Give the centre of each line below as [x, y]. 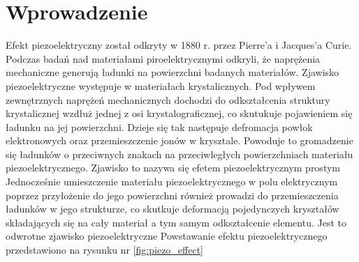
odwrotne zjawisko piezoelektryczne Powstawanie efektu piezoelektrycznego [167, 236]
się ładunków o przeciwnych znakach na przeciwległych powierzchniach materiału [179, 154]
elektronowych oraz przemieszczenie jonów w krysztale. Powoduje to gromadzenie [179, 140]
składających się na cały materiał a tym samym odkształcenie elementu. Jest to [176, 222]
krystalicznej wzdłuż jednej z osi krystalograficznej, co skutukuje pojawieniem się [179, 113]
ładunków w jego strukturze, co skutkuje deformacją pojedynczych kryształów [173, 209]
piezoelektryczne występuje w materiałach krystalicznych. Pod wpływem [161, 85]
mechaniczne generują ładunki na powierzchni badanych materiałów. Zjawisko [173, 72]
